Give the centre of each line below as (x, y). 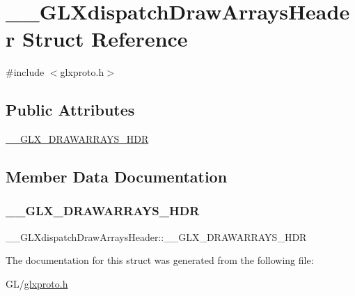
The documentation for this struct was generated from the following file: (160, 260)
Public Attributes (70, 110)
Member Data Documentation (117, 177)
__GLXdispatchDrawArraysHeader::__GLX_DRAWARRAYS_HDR (156, 236)
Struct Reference (105, 39)
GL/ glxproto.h (37, 283)
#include (25, 72)
